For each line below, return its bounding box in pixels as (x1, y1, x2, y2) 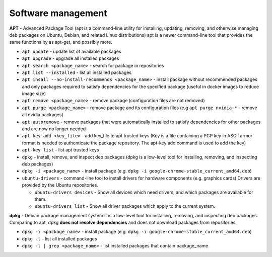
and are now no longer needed (22, 126, 86, 132)
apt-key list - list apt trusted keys (22, 147, 99, 153)
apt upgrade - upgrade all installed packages (22, 55, 119, 61)
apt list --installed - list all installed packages (22, 69, 132, 75)
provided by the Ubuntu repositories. (22, 182, 98, 188)
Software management (9, 8, 108, 19)
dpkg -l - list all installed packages (22, 235, 97, 241)
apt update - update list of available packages (22, 48, 121, 54)
